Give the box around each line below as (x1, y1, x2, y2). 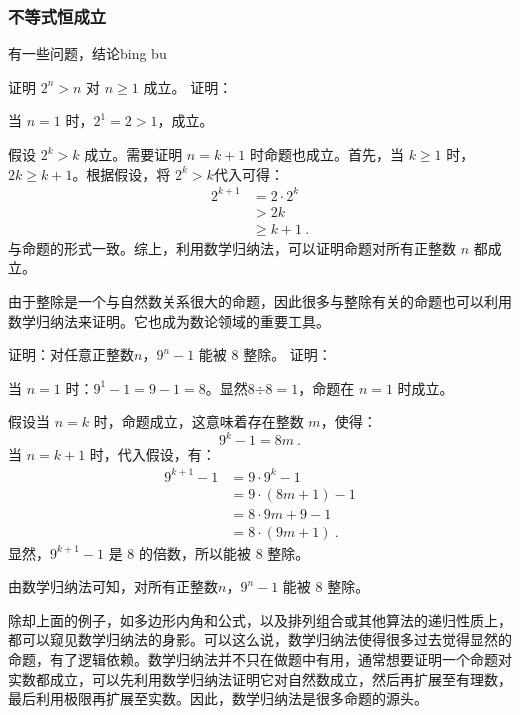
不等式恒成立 (8, 3, 107, 28)
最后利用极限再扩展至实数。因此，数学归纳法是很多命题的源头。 (8, 688, 428, 709)
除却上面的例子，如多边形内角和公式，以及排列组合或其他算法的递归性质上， (8, 609, 512, 630)
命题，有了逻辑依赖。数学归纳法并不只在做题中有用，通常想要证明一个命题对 (8, 649, 512, 670)
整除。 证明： (243, 344, 332, 365)
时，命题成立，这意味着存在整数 (93, 411, 304, 432)
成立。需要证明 (84, 144, 183, 164)
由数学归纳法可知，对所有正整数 (8, 576, 218, 597)
